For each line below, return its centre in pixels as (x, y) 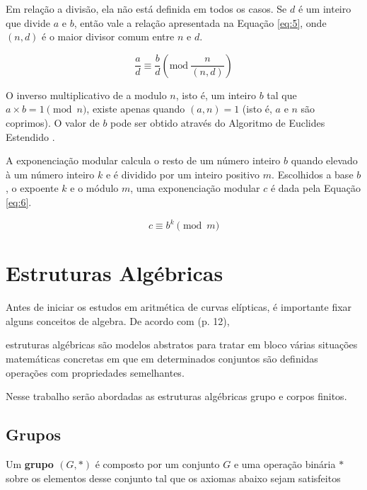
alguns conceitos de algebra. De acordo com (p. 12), (118, 320)
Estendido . (30, 136)
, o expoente (32, 188)
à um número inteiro (50, 174)
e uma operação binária (285, 463)
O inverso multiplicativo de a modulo (86, 95)
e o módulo (94, 188)
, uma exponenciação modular (195, 188)
